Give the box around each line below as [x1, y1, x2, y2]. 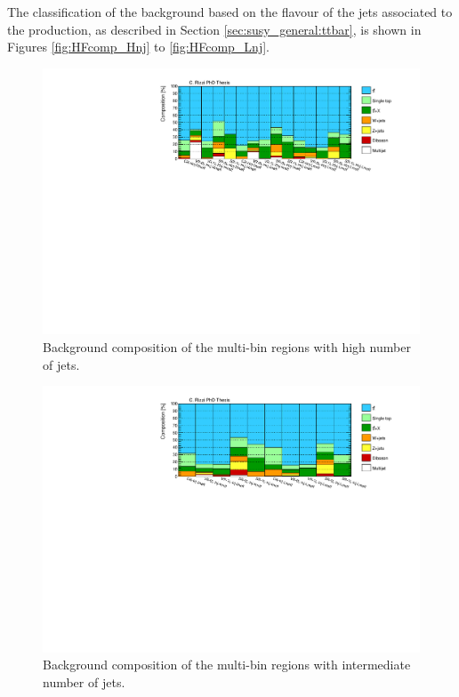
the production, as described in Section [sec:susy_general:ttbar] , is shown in [7, 20, 422, 38]
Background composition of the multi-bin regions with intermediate [43, 655, 411, 674]
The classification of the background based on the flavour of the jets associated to [7, 3, 453, 20]
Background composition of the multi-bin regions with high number [43, 338, 411, 357]
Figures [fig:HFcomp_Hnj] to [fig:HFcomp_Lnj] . [7, 37, 270, 56]
